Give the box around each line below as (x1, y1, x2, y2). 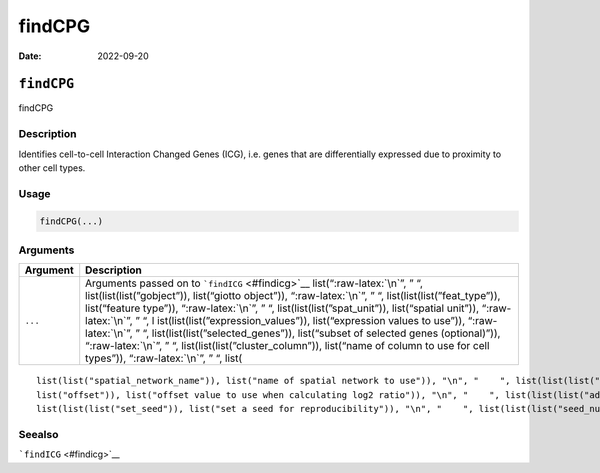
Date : (18, 50, 42, 62)
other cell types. (18, 161, 86, 174)
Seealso (18, 427, 59, 441)
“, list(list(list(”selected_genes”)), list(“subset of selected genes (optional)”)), (142, 326, 501, 340)
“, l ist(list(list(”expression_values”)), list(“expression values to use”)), (142, 314, 466, 328)
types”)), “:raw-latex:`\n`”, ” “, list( (85, 351, 243, 365)
